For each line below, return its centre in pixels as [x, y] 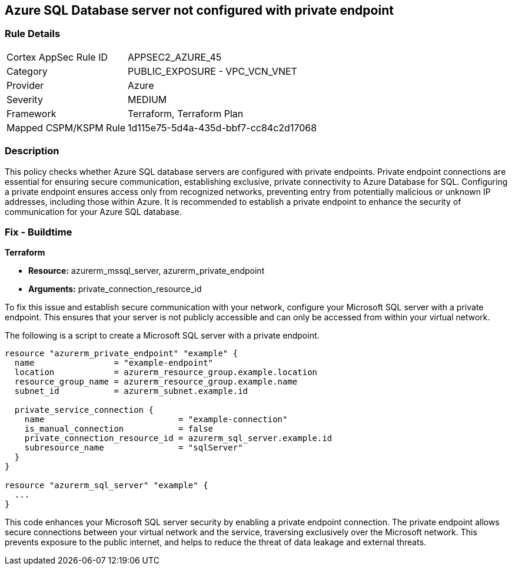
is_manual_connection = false [119, 429]
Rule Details [33, 34]
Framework [31, 113]
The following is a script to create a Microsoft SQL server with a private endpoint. [162, 336]
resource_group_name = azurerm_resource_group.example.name [156, 382]
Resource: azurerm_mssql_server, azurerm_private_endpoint [147, 271]
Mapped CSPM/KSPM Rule [66, 127]
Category [27, 71]
